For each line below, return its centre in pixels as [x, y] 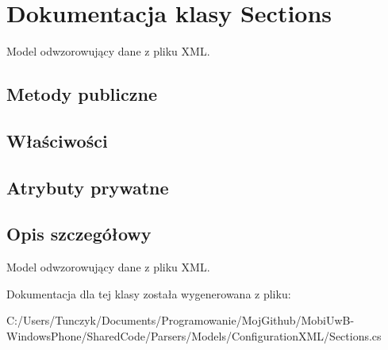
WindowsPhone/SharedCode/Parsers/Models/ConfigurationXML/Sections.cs [194, 336]
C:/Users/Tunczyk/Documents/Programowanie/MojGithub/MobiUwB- [181, 320]
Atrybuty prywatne [88, 187]
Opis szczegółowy [79, 234]
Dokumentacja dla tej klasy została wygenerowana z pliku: [149, 293]
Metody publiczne [82, 94]
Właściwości [57, 140]
